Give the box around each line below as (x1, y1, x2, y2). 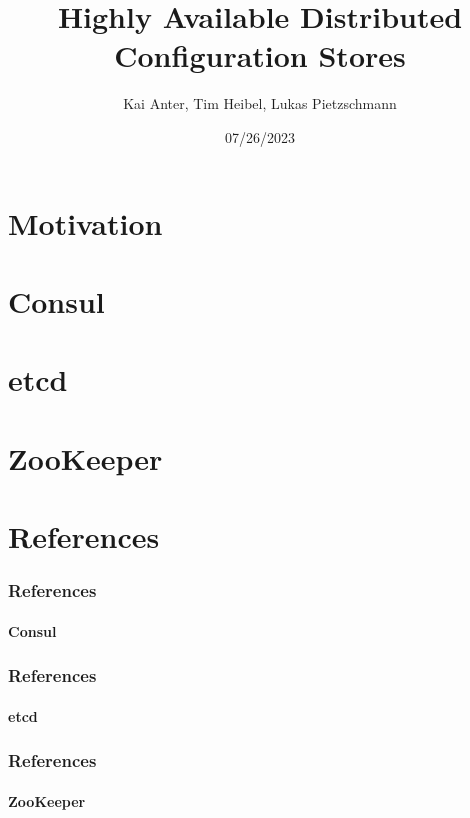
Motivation (8, 202, 163, 243)
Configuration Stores (114, 35, 406, 76)
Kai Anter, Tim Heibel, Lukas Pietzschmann (123, 93, 397, 114)
